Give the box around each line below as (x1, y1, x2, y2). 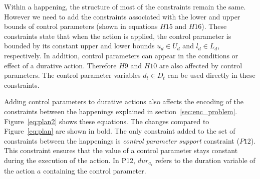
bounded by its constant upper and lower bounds (4, 40, 155, 51)
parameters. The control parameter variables (4, 70, 141, 80)
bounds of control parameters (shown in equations (4, 21, 158, 31)
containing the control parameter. (43, 166, 146, 176)
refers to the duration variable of (155, 155, 255, 165)
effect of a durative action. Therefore (4, 60, 117, 70)
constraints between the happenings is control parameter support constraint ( (4, 135, 239, 146)
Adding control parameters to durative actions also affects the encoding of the (4, 96, 244, 107)
